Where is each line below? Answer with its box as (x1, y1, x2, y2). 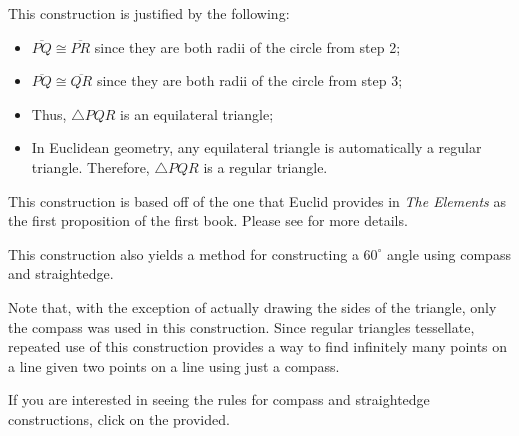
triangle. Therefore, (31, 156, 150, 177)
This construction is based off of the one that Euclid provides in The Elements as (8, 190, 507, 211)
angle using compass (387, 243, 511, 264)
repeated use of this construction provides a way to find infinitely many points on (8, 336, 508, 357)
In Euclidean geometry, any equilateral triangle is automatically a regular (31, 137, 482, 158)
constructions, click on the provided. (8, 408, 230, 429)
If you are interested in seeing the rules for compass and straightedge (8, 389, 430, 410)
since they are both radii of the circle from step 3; (96, 70, 403, 91)
